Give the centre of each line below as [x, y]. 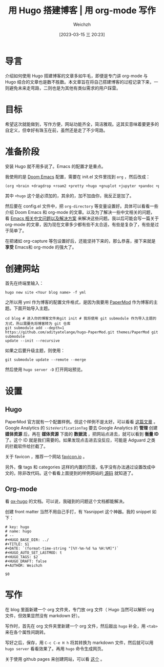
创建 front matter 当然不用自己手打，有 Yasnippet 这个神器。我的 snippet [78, 512]
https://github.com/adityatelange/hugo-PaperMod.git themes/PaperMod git [82, 332]
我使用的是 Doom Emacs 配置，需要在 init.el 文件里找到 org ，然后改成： [78, 177]
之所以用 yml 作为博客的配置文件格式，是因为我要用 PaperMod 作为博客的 [79, 302]
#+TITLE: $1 [17, 544]
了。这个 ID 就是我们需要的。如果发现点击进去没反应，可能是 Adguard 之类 [80, 440]
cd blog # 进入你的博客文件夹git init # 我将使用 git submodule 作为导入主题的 [81, 319]
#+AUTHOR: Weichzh [24, 566]
